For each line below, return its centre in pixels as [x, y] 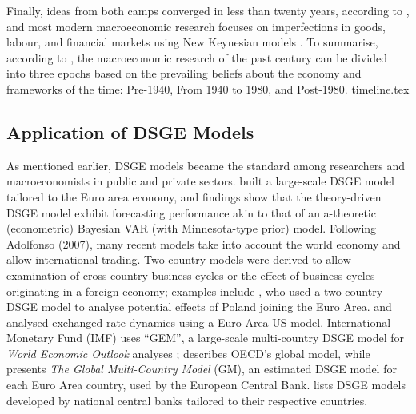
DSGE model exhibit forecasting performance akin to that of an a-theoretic [191, 212]
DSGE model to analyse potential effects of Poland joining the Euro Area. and [199, 307]
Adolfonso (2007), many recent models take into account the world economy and [204, 243]
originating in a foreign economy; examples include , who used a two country [195, 291]
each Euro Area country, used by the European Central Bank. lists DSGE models [206, 385]
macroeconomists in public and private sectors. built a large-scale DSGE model [200, 181]
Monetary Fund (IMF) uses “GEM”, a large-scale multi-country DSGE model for [206, 338]
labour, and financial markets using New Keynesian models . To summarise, [192, 42]
